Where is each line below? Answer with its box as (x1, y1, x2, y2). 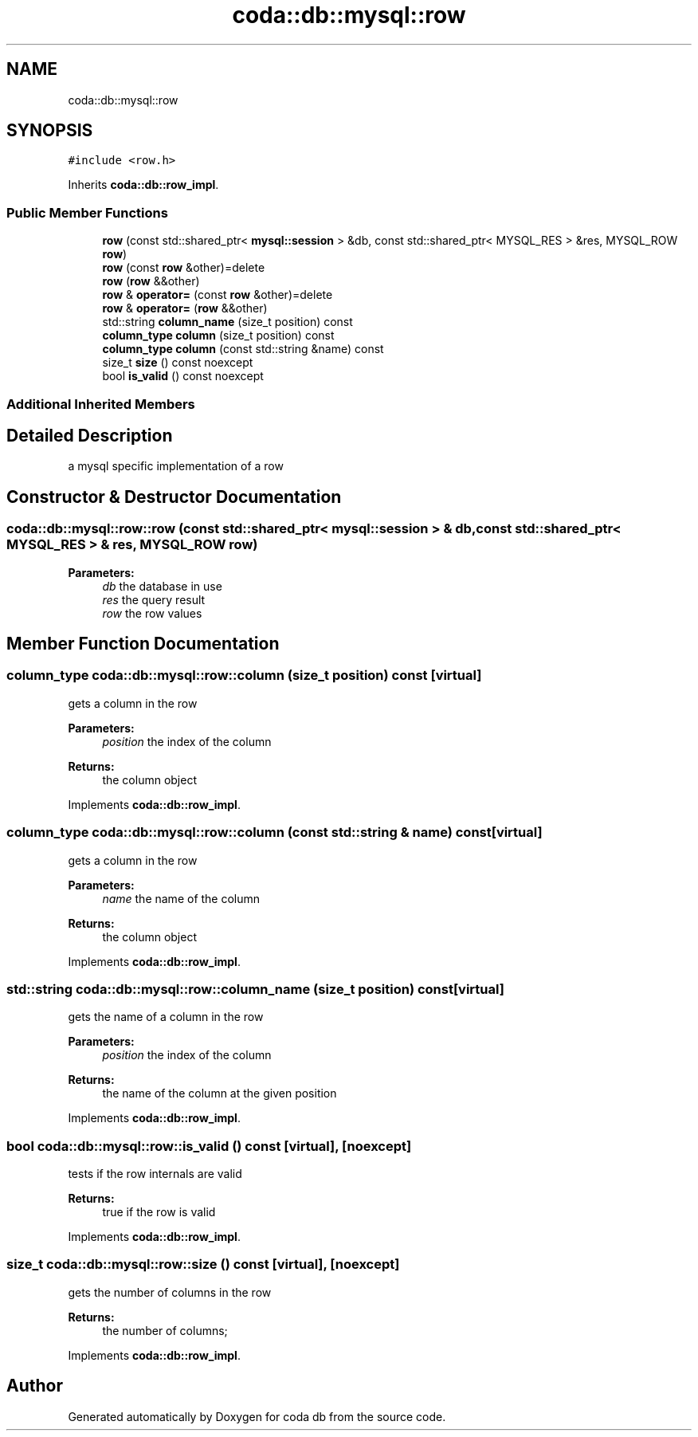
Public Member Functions (6, 204, 168, 221)
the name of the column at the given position (102, 1086, 337, 1101)
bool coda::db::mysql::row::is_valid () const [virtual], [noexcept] (6, 1137, 412, 1154)
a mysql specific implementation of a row (68, 459, 284, 473)
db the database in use (102, 579, 222, 593)
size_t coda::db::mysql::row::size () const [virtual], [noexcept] (6, 1256, 400, 1273)
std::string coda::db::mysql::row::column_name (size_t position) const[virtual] (6, 980, 504, 997)
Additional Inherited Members (6, 395, 195, 412)
